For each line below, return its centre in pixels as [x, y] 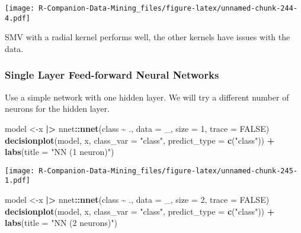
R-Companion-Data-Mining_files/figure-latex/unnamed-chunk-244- [168, 8]
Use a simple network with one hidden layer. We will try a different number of [147, 97]
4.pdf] [17, 18]
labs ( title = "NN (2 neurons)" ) [61, 223]
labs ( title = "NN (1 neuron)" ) [60, 152]
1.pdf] [17, 181]
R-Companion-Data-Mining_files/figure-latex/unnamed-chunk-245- [168, 171]
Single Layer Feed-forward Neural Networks [112, 75]
